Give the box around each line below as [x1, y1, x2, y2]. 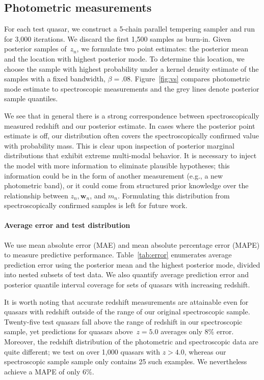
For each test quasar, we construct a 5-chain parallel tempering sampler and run [4, 23, 255, 34]
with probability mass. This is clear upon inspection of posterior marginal [4, 140, 234, 151]
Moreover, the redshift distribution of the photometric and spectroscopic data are [4, 336, 258, 347]
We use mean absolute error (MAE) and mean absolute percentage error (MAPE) [4, 239, 260, 250]
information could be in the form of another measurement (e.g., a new [4, 170, 223, 181]
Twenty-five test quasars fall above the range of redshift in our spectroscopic [4, 316, 243, 327]
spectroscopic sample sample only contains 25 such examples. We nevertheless [4, 356, 247, 367]
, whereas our [184, 346, 226, 357]
